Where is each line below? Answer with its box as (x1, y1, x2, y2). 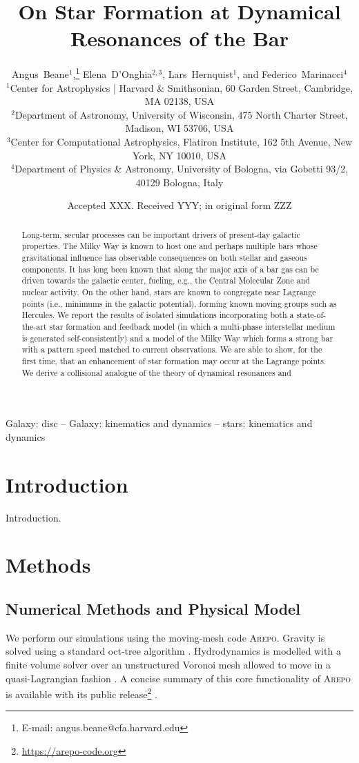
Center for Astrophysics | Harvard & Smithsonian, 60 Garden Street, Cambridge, (10, 80, 353, 95)
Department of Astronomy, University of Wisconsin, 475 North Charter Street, (14, 107, 348, 121)
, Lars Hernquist (162, 66, 233, 81)
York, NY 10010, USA (133, 148, 226, 162)
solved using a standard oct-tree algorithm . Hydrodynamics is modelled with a (6, 644, 341, 658)
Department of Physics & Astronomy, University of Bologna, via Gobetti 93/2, (14, 161, 349, 176)
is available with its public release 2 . (6, 685, 158, 701)
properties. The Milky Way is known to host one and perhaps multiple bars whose (21, 240, 318, 252)
